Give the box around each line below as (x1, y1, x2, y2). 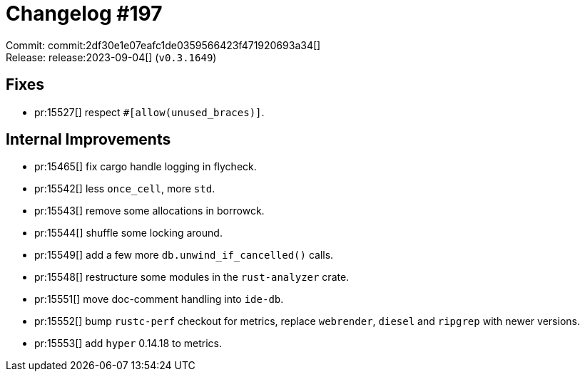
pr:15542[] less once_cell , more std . (34, 182, 215, 195)
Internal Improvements (6, 130, 171, 149)
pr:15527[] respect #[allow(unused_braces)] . (34, 105, 265, 118)
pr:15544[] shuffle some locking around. (34, 227, 223, 239)
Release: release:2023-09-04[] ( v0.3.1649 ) (6, 51, 217, 63)
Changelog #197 (6, 1, 163, 26)
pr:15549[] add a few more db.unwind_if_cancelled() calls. (34, 249, 334, 262)
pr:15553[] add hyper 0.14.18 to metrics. (34, 337, 223, 350)
